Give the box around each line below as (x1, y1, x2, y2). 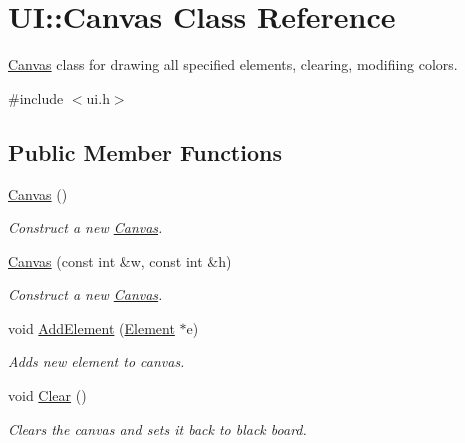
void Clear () (8, 385, 87, 406)
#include (8, 87, 64, 108)
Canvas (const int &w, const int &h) (8, 250, 232, 271)
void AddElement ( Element (8, 317, 175, 338)
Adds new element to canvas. (8, 351, 185, 372)
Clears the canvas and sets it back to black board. (8, 418, 307, 439)
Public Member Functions (8, 136, 282, 167)
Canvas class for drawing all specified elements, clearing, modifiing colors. (8, 54, 458, 75)
